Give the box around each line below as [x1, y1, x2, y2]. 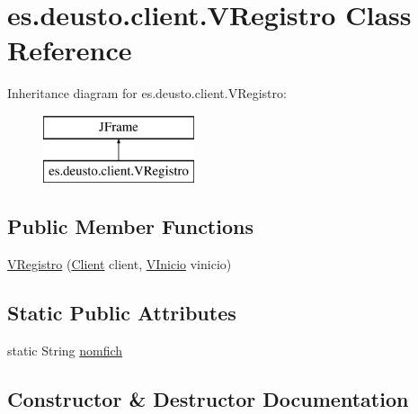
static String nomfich [7, 341, 123, 360]
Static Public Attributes [7, 299, 236, 327]
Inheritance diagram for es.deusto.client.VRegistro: [7, 84, 287, 103]
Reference [7, 31, 132, 68]
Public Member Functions [7, 212, 253, 240]
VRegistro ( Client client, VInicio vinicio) [7, 255, 232, 274]
